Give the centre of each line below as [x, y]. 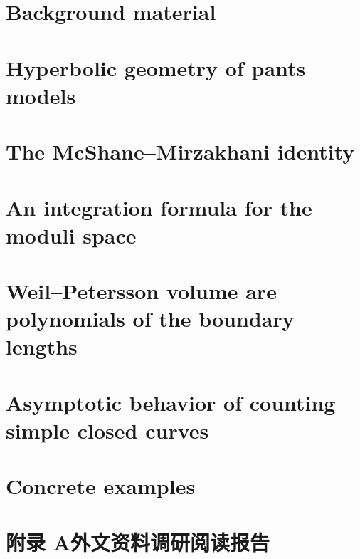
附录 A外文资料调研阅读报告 [138, 542]
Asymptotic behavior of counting [171, 402]
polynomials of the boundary [150, 319]
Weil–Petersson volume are [141, 291]
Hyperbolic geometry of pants [156, 67]
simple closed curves [107, 430]
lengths [42, 346]
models [41, 95]
